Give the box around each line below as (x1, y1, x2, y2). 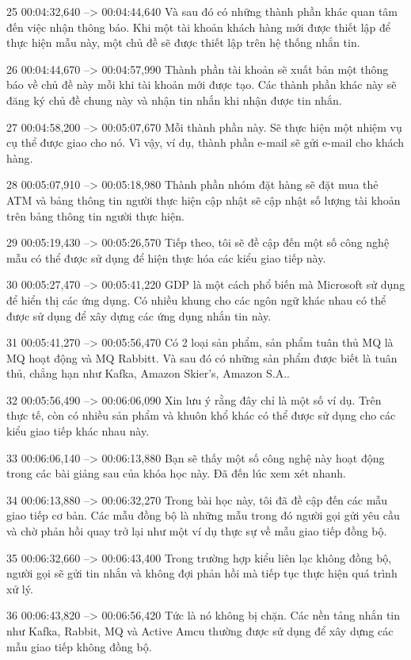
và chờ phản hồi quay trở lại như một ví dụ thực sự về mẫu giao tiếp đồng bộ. (6, 523, 387, 539)
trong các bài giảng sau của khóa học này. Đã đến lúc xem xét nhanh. (6, 465, 346, 482)
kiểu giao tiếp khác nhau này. (6, 423, 150, 439)
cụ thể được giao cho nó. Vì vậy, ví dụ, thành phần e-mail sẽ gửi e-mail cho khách (6, 134, 405, 151)
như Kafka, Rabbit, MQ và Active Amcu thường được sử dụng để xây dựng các (6, 623, 394, 639)
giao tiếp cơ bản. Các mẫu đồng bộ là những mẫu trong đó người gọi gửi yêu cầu (6, 507, 400, 524)
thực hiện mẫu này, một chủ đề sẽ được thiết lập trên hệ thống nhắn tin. (6, 34, 360, 51)
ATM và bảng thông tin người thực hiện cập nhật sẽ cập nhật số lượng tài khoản (6, 191, 401, 208)
